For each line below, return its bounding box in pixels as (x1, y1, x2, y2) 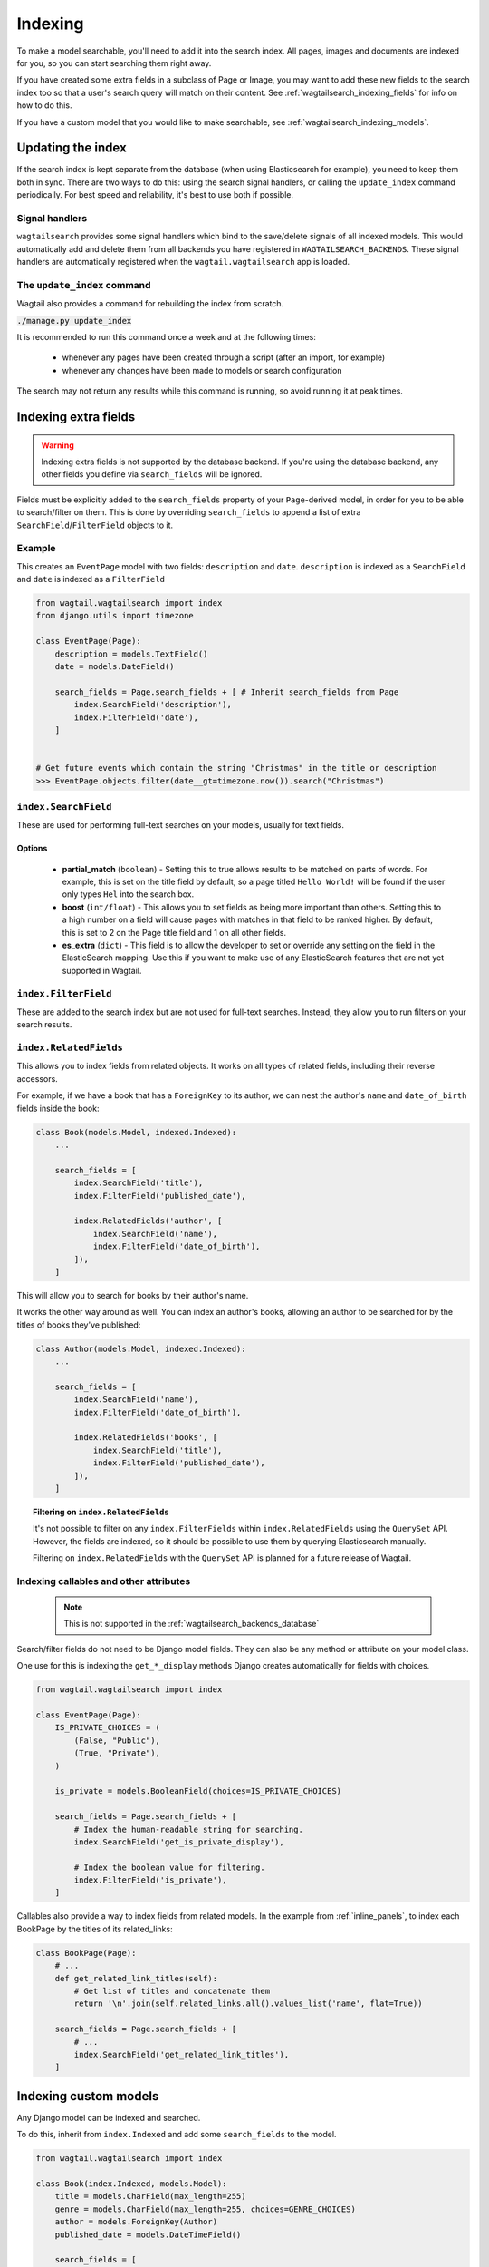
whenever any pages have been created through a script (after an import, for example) (62, 352, 386, 363)
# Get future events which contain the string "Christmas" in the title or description (35, 763, 437, 774)
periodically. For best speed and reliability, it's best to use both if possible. (16, 190, 294, 200)
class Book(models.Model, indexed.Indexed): (35, 1127, 237, 1137)
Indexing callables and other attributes (16, 1574, 191, 1587)
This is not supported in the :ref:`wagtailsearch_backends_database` (63, 1619, 320, 1630)
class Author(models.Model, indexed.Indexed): (35, 1343, 246, 1354)
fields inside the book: (16, 1103, 100, 1114)
